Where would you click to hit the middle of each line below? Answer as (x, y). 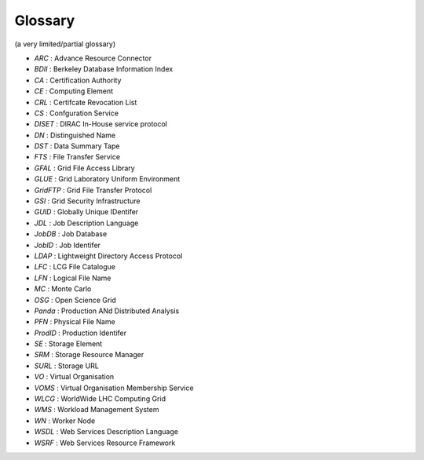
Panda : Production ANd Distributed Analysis (107, 311)
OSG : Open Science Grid (75, 300)
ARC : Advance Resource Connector (93, 58)
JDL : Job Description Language (86, 223)
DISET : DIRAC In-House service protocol (101, 124)
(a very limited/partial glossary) (65, 44)
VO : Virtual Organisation (74, 377)
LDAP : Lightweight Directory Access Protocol (108, 256)
